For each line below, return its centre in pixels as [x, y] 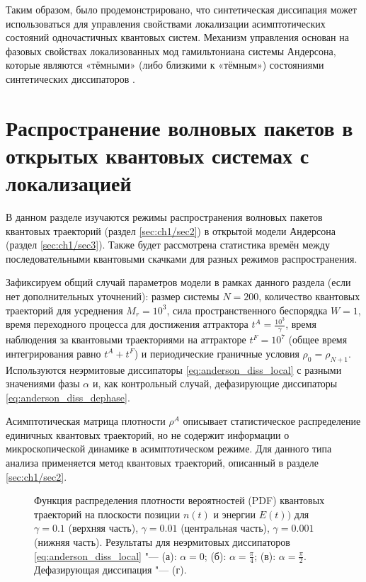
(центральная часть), [225, 528]
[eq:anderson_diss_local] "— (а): [105, 555]
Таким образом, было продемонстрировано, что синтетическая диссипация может [181, 9]
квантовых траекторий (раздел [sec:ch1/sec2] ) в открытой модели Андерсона [171, 230]
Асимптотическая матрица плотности [86, 421]
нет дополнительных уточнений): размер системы [113, 296]
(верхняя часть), [103, 528]
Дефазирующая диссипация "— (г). [110, 570]
